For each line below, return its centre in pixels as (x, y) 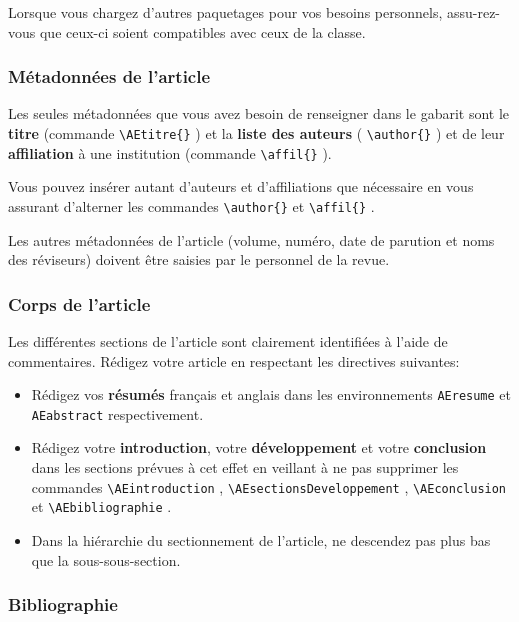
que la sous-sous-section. (106, 559)
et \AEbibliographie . (101, 506)
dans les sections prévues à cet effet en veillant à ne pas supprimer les (245, 467)
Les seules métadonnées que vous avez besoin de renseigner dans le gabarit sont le (259, 113)
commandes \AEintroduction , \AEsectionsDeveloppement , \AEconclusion (269, 486)
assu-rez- (473, 12)
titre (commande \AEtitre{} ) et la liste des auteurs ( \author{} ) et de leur (256, 133)
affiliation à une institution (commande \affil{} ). (170, 152)
